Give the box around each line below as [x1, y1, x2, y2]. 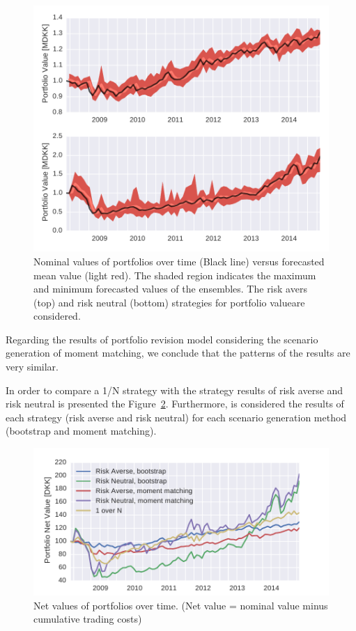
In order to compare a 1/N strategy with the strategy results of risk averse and [6, 382, 343, 397]
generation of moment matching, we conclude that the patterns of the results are [6, 345, 350, 360]
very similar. [6, 359, 59, 374]
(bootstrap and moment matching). [6, 423, 157, 438]
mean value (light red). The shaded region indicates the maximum [33, 267, 316, 282]
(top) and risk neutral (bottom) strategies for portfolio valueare [33, 295, 305, 309]
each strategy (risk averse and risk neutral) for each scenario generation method [6, 410, 347, 424]
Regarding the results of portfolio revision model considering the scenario [6, 332, 318, 346]
